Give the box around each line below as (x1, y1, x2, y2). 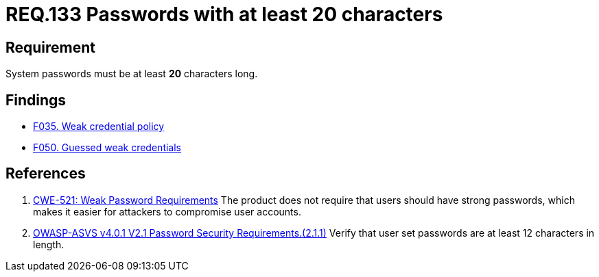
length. (33, 238, 64, 250)
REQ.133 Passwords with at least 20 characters (5, 3, 443, 26)
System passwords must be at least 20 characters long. (5, 68, 258, 80)
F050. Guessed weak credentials (33, 142, 181, 154)
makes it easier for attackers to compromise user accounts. (33, 205, 301, 217)
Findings (5, 91, 67, 109)
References (5, 165, 86, 183)
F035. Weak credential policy (33, 120, 165, 133)
